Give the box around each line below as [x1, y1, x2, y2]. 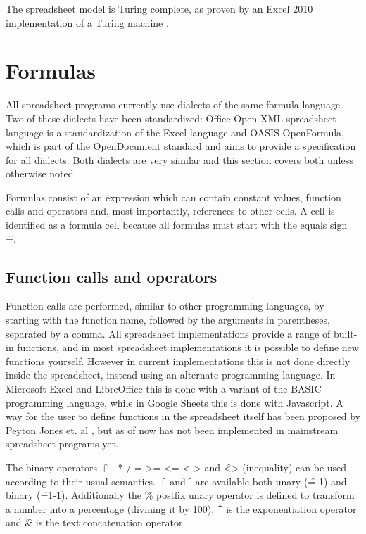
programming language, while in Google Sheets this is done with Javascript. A [6, 395, 343, 409]
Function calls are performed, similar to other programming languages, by [6, 298, 324, 313]
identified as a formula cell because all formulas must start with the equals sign [6, 217, 348, 232]
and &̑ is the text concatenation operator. [6, 515, 186, 530]
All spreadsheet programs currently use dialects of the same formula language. [6, 97, 343, 112]
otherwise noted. [6, 166, 77, 181]
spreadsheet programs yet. [6, 436, 118, 451]
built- [333, 326, 358, 341]
